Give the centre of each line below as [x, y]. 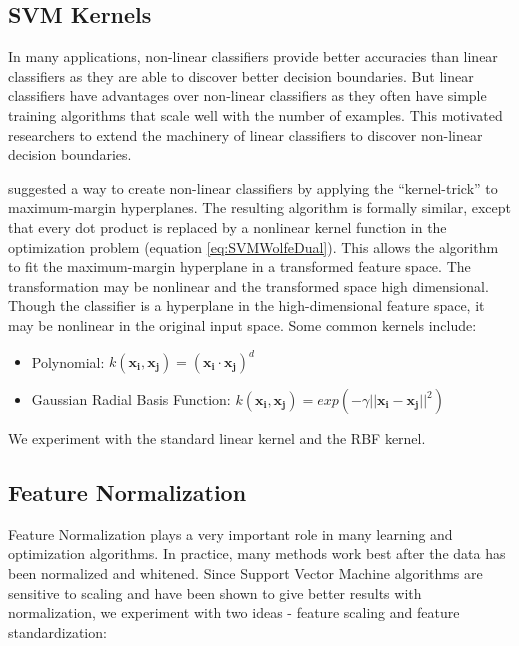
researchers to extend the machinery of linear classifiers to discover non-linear [245, 134]
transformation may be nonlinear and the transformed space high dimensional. [248, 285]
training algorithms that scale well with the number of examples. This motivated [255, 114]
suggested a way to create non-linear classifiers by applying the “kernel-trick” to [253, 187]
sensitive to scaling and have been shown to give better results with [215, 592]
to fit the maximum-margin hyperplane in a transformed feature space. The [239, 266]
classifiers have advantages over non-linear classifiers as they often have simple [247, 95]
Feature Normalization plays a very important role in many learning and [230, 533]
